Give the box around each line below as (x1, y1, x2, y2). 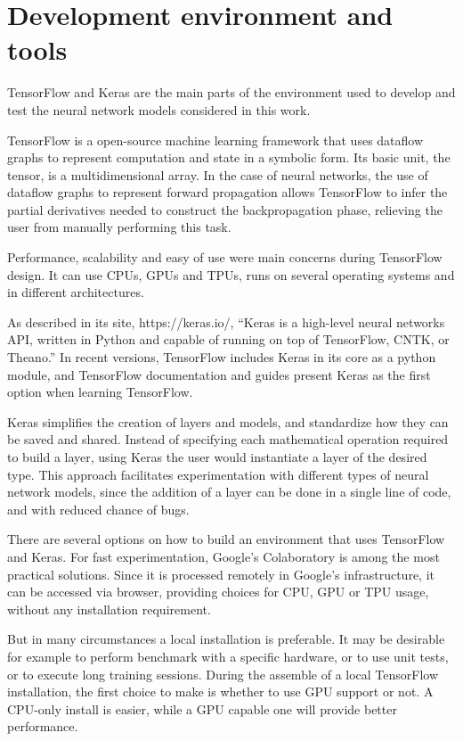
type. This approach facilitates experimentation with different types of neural (7, 465, 429, 483)
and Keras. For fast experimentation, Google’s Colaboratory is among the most (7, 547, 440, 565)
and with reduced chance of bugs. (7, 499, 190, 518)
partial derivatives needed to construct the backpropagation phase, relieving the (7, 200, 443, 218)
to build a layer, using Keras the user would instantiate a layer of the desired (7, 448, 427, 465)
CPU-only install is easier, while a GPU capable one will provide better (7, 699, 397, 718)
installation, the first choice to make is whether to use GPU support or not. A (7, 682, 434, 701)
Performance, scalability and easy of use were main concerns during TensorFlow (7, 248, 443, 267)
